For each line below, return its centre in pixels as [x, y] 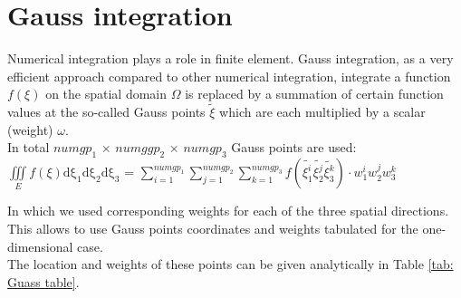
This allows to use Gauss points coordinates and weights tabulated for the [213, 229]
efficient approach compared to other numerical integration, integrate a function [229, 76]
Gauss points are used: [294, 147]
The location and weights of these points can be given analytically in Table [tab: [230, 264]
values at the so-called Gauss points [106, 112]
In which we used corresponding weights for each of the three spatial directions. [228, 211]
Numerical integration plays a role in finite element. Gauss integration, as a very [230, 58]
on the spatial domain [106, 94]
